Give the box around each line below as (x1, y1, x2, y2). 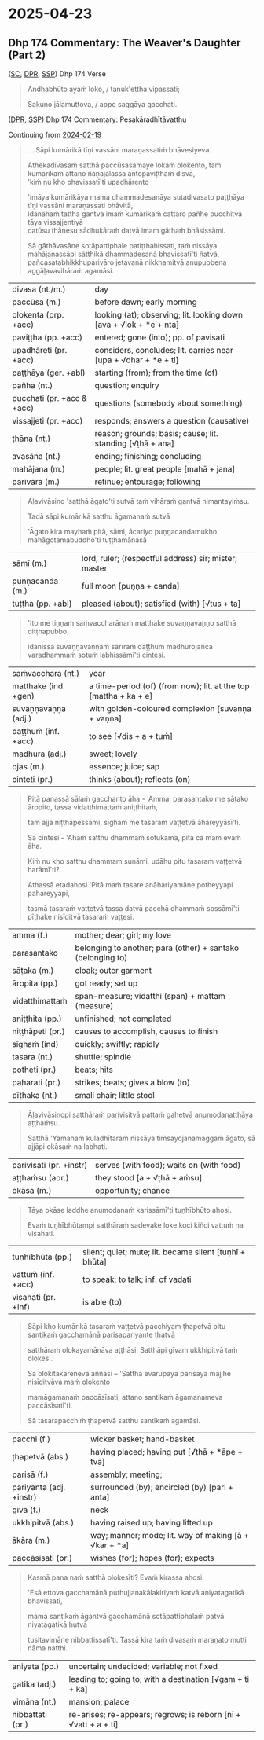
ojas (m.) (12, 762, 46, 772)
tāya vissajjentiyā (27, 218, 84, 226)
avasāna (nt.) (12, 451, 61, 461)
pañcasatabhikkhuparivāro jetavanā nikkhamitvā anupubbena (27, 258, 227, 267)
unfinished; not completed (75, 1013, 172, 1024)
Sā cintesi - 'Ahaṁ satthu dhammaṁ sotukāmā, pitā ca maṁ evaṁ (27, 833, 242, 842)
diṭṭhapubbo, (27, 626, 69, 636)
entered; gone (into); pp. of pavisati (94, 332, 225, 343)
